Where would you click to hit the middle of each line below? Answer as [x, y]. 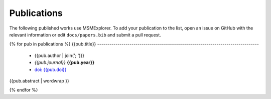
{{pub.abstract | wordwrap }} [39, 80]
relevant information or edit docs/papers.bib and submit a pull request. [85, 34]
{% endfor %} [24, 90]
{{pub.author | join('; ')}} [59, 55]
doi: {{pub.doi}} [51, 69]
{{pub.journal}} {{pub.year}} [64, 62]
